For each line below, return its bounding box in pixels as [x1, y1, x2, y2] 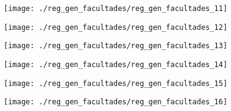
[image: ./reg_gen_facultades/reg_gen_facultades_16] [4, 98, 228, 107]
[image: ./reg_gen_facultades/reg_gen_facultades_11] [4, 4, 228, 13]
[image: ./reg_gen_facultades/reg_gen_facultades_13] [4, 41, 228, 51]
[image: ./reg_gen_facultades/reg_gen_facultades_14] [4, 60, 228, 69]
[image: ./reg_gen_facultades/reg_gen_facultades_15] [4, 79, 228, 88]
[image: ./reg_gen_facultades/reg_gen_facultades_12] [4, 23, 228, 32]
